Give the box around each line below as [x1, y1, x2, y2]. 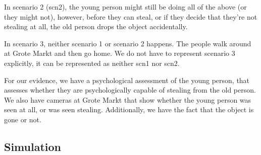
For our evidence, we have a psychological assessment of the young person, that [4, 74, 250, 85]
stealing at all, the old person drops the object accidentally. [4, 21, 188, 32]
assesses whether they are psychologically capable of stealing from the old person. [4, 85, 256, 95]
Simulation [4, 138, 62, 154]
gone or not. [4, 114, 41, 124]
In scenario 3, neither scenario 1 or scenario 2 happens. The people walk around [4, 38, 251, 48]
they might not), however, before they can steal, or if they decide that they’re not [4, 11, 257, 22]
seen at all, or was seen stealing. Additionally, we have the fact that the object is [4, 104, 254, 115]
